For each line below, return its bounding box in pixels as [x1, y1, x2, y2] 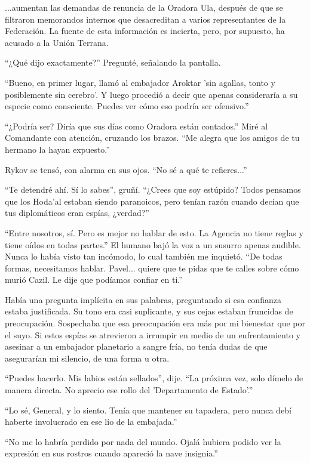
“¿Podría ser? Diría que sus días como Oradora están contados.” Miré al [5, 119, 268, 132]
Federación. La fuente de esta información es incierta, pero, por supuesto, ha [5, 24, 285, 37]
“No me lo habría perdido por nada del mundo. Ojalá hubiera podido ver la [5, 435, 281, 447]
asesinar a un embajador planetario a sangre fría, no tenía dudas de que [5, 340, 268, 353]
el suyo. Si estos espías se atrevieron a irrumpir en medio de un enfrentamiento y [5, 328, 300, 341]
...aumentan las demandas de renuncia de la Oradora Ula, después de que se [5, 1, 283, 13]
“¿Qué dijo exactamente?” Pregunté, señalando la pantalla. [5, 56, 221, 69]
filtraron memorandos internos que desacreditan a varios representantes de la [5, 13, 286, 25]
